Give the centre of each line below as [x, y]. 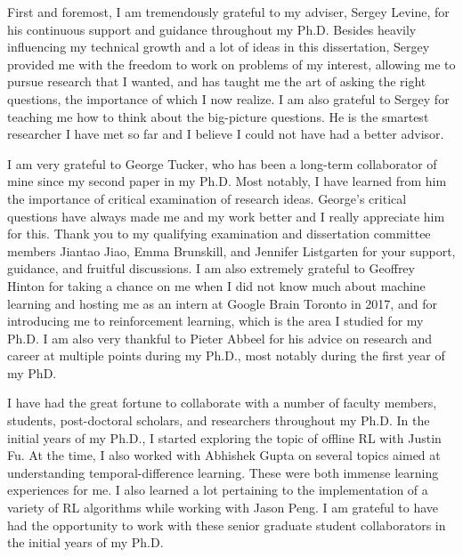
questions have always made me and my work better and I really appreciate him [226, 216]
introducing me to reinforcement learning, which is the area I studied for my [215, 321]
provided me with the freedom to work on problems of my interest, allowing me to [231, 64]
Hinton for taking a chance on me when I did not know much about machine [216, 285]
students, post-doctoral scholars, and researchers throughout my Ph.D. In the [219, 420]
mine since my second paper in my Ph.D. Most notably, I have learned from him [227, 181]
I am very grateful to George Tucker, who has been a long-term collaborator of [222, 163]
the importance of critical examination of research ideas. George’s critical [207, 198]
